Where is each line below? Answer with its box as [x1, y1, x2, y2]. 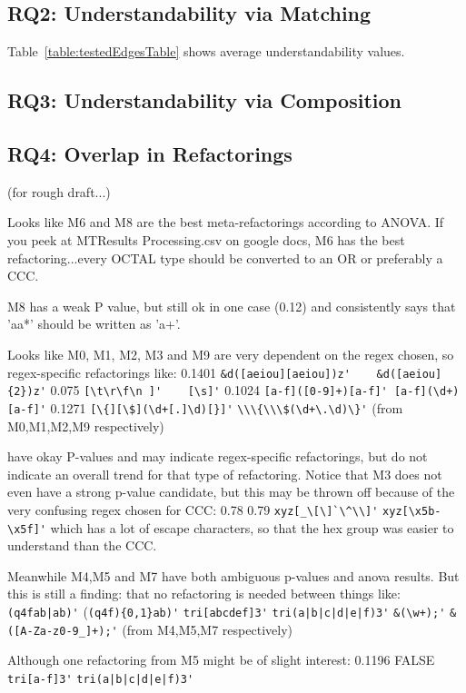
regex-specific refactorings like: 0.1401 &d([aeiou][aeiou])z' [7, 362, 351, 381]
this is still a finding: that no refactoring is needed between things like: [7, 584, 401, 603]
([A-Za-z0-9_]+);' [7, 624, 118, 638]
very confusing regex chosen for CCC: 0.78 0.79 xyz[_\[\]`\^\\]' [7, 500, 379, 519]
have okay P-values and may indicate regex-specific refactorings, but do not [7, 447, 428, 466]
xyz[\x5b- [382, 504, 441, 518]
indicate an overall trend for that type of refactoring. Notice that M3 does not [7, 464, 442, 483]
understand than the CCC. [7, 536, 157, 555]
